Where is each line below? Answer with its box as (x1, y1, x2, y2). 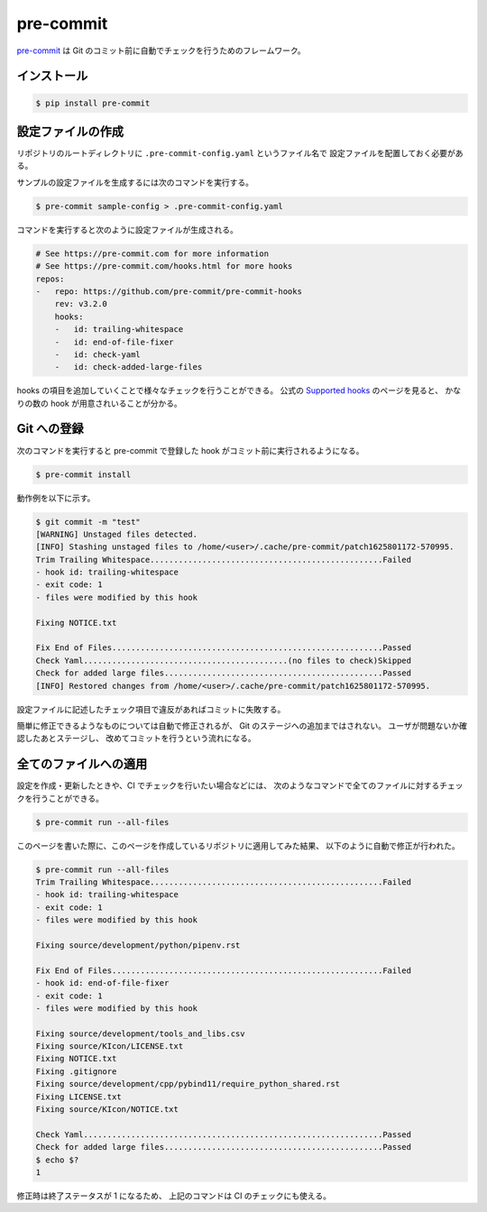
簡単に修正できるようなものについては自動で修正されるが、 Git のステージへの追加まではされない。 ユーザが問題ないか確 (16, 720, 468, 730)
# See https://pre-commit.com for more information (35, 248, 270, 259)
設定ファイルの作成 (16, 124, 124, 139)
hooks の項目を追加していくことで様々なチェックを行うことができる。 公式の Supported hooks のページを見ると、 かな (16, 385, 462, 396)
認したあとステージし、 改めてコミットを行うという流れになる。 (16, 733, 256, 744)
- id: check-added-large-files (54, 362, 203, 372)
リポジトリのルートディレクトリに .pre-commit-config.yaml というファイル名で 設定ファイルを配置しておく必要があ (16, 148, 464, 159)
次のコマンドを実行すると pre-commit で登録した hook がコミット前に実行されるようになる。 (16, 445, 364, 455)
